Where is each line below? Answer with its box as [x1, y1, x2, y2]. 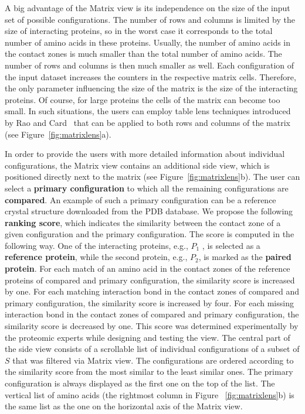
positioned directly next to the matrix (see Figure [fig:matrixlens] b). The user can [5, 170, 300, 183]
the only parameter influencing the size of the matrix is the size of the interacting [5, 82, 298, 94]
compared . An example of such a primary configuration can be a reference [5, 193, 276, 206]
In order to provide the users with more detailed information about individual [5, 148, 285, 160]
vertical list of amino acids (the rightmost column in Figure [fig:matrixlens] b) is [5, 388, 294, 401]
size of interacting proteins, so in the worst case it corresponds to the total [5, 25, 273, 37]
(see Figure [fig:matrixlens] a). [5, 128, 111, 140]
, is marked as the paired [198, 251, 292, 263]
